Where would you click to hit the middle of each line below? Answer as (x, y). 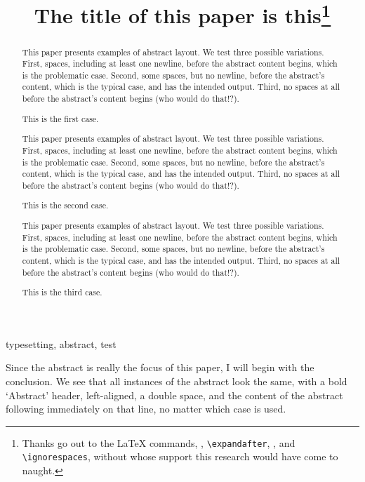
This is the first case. (60, 118)
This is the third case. (62, 292)
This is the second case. (65, 205)
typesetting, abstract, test (61, 343)
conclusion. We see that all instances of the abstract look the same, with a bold (177, 381)
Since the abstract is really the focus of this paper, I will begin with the (160, 367)
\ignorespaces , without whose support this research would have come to (180, 456)
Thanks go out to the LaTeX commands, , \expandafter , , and (159, 442)
